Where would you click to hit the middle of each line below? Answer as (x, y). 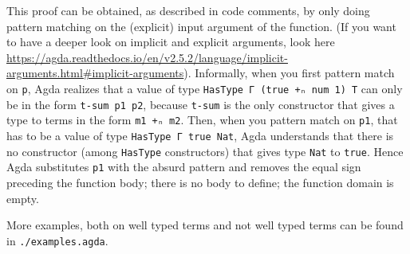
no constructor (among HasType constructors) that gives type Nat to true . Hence (205, 151)
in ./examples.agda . (57, 240)
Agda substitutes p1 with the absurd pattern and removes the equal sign (184, 167)
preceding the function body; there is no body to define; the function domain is (200, 182)
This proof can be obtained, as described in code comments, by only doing (188, 10)
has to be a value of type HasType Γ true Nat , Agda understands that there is (200, 135)
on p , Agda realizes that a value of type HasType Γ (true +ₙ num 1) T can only (205, 88)
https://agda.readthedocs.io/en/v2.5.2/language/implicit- (147, 57)
